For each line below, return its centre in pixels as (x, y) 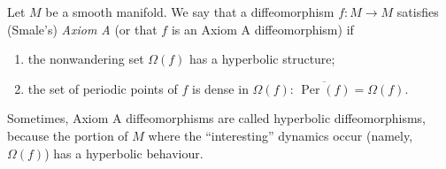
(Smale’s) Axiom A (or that (82, 29)
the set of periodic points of (103, 88)
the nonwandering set (86, 59)
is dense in (220, 88)
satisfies (418, 12)
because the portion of (68, 135)
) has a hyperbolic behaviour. (124, 153)
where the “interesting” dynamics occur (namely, (281, 135)
